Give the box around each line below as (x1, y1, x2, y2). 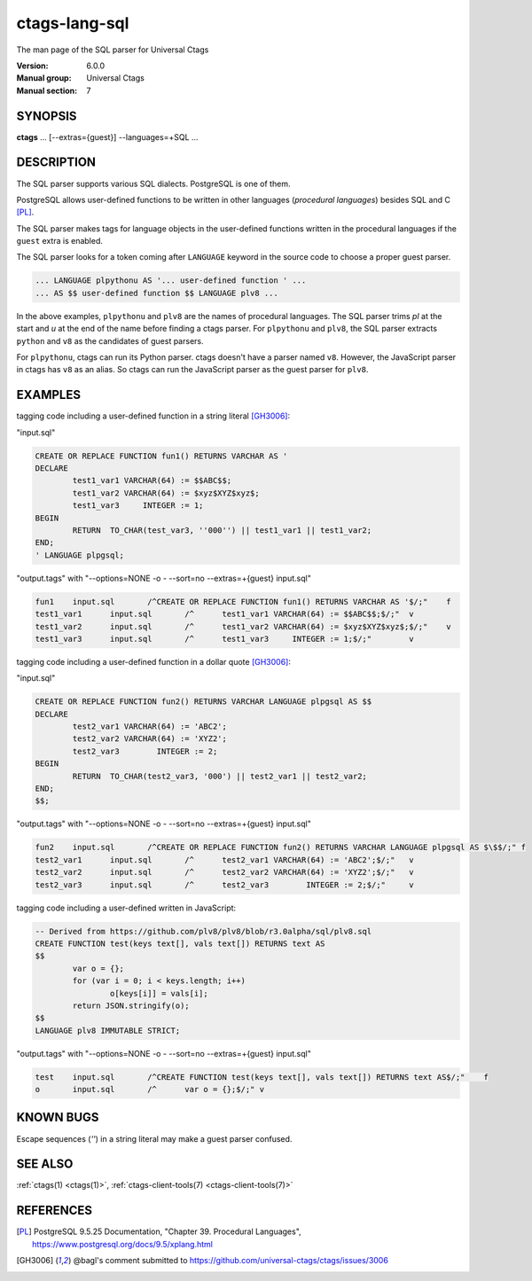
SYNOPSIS (16, 108, 77, 123)
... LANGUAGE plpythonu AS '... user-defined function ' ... (35, 276, 307, 285)
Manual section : (16, 85, 78, 96)
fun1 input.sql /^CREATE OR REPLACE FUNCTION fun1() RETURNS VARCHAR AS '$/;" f (35, 597, 451, 606)
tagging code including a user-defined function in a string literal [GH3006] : (16, 410, 291, 421)
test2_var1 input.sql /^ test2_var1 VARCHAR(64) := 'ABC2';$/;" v (35, 855, 414, 864)
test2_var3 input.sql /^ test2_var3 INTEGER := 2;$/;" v (35, 879, 414, 890)
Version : (16, 60, 49, 71)
